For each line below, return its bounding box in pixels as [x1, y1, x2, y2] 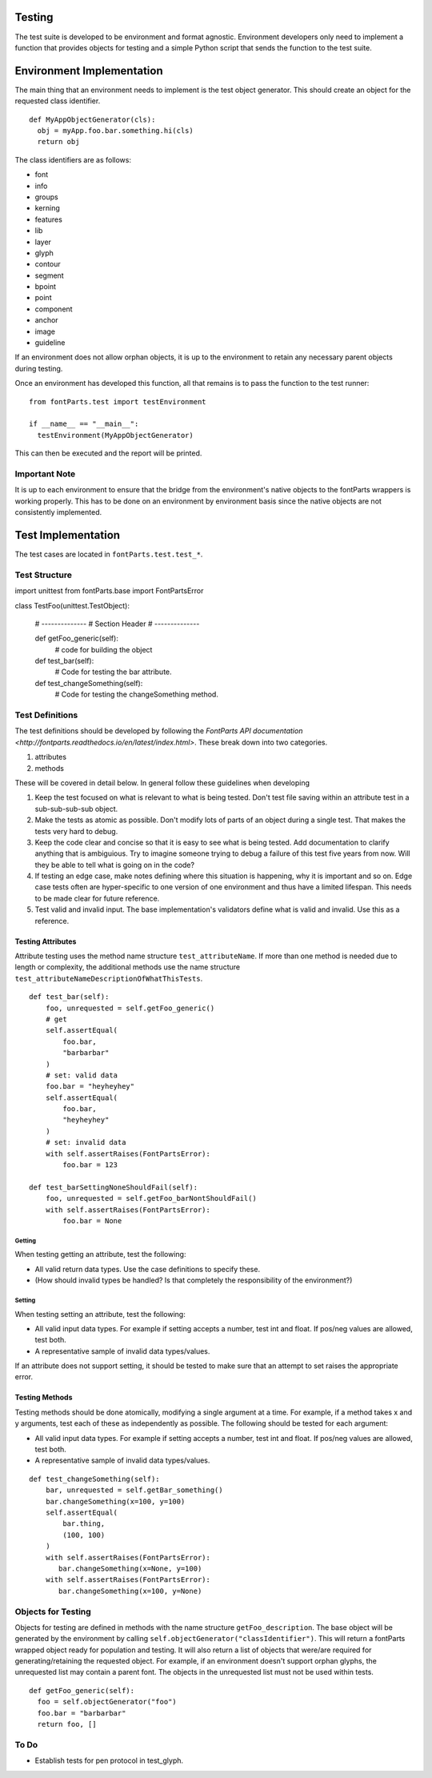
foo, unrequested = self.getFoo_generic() [45, 1003, 215, 1013]
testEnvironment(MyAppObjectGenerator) [37, 431, 194, 439]
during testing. [14, 363, 63, 373]
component [34, 304, 73, 314]
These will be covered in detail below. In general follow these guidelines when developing [14, 777, 310, 788]
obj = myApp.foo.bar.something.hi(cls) [37, 126, 194, 135]
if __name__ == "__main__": [29, 419, 139, 428]
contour [34, 259, 62, 269]
